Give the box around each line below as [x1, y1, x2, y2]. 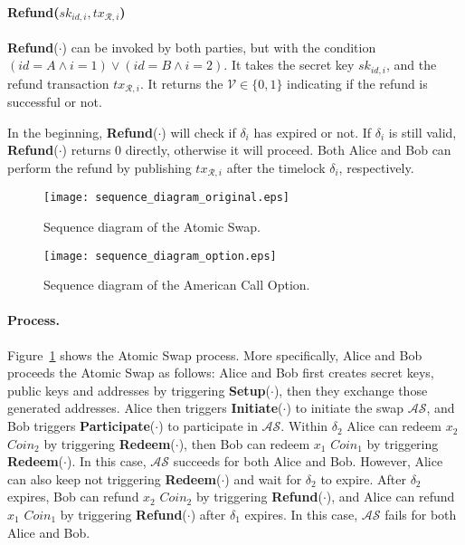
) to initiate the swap [286, 398, 404, 417]
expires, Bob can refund [7, 487, 139, 506]
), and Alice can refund [326, 487, 455, 506]
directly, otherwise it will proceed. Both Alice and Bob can [125, 140, 451, 159]
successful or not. [7, 92, 102, 111]
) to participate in [158, 416, 258, 435]
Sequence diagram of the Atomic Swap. [43, 217, 261, 236]
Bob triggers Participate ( [7, 416, 156, 435]
